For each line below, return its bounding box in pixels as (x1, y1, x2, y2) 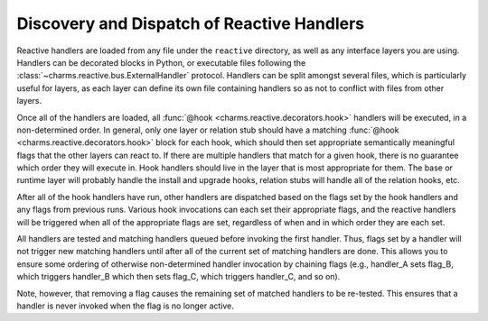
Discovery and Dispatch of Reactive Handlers (16, 14, 365, 33)
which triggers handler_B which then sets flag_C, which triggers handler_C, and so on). (16, 271, 341, 282)
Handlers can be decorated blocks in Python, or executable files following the (16, 57, 306, 68)
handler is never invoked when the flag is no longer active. (16, 300, 235, 311)
